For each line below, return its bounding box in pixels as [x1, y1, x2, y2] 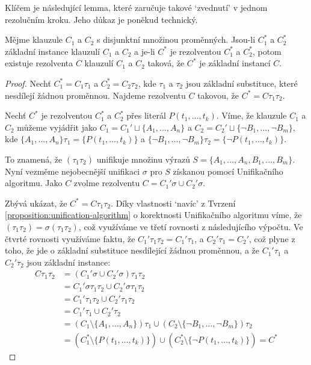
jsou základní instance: [26, 255, 111, 268]
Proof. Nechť [5, 76, 51, 89]
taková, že [147, 57, 185, 69]
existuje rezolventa [5, 57, 73, 69]
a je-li [134, 45, 155, 57]
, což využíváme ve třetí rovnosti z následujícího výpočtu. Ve [78, 220, 303, 232]
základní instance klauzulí [5, 45, 100, 57]
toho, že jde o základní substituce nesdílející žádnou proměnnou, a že [5, 244, 259, 257]
